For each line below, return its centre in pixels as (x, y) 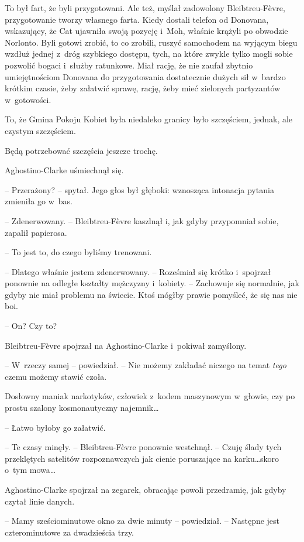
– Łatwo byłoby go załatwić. (55, 427)
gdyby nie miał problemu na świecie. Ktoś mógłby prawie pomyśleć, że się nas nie (151, 294)
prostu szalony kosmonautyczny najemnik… (82, 408)
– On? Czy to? (31, 326)
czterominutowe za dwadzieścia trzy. (70, 532)
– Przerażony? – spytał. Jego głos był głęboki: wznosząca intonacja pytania (139, 189)
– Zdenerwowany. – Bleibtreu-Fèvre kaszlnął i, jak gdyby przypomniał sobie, (142, 220)
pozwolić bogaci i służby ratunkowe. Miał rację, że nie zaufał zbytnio (129, 65)
